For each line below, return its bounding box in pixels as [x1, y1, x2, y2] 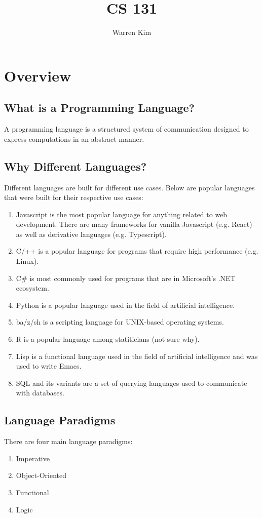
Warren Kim [112, 27, 152, 37]
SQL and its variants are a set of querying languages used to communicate [16, 377, 247, 388]
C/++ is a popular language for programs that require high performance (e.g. [16, 246, 258, 256]
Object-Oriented [16, 470, 67, 481]
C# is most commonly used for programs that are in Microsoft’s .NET [16, 272, 236, 283]
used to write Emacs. [16, 361, 82, 371]
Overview [4, 65, 71, 86]
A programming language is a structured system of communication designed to [4, 124, 249, 134]
